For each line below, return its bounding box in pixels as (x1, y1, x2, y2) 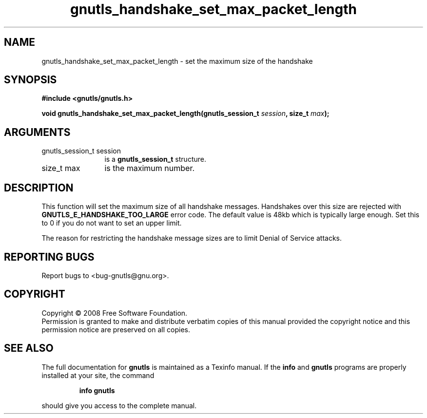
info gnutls (79, 386, 115, 395)
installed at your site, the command (41, 371, 155, 380)
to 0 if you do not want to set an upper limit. (41, 219, 182, 228)
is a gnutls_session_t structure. (104, 155, 206, 164)
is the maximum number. (104, 163, 195, 173)
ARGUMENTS (4, 126, 71, 138)
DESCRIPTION (4, 181, 74, 194)
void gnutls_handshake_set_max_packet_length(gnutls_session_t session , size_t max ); (41, 109, 330, 118)
